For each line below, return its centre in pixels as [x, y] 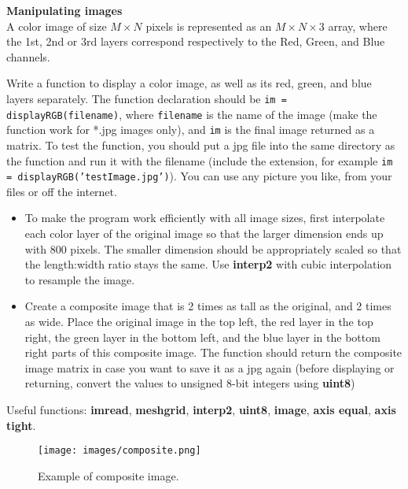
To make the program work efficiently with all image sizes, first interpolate [205, 218]
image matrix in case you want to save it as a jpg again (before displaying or [210, 367]
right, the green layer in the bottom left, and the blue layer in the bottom [202, 337]
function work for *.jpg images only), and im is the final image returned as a [191, 130]
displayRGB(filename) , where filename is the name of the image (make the [192, 114]
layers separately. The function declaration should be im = [147, 98]
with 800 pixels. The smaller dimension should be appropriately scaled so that [213, 248]
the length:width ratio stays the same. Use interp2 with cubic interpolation [208, 264]
